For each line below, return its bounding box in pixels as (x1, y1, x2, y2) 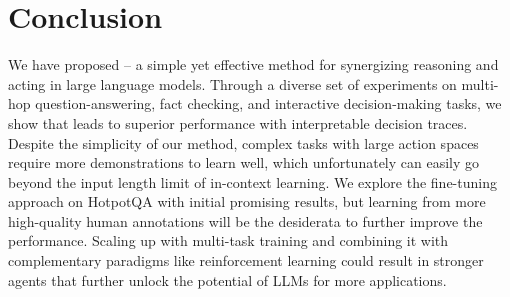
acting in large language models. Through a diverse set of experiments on (8, 73, 457, 94)
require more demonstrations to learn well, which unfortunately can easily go (8, 152, 480, 173)
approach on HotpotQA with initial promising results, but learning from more (8, 191, 486, 212)
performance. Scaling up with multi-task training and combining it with (8, 230, 449, 251)
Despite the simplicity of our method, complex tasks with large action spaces (8, 132, 479, 153)
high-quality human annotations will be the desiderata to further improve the (8, 210, 483, 231)
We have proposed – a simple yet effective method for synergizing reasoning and (8, 54, 499, 75)
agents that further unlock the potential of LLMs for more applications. (8, 269, 447, 290)
